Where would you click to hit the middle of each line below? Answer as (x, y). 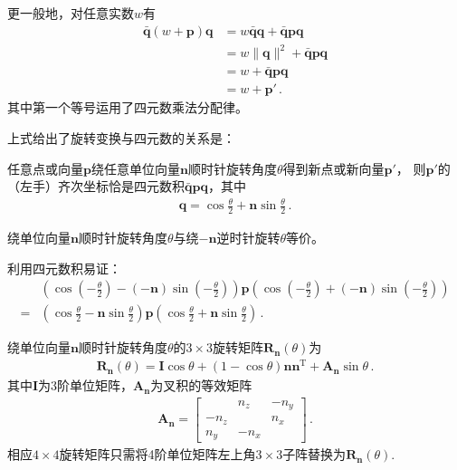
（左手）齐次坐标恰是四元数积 (96, 186)
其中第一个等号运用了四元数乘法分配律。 (128, 107)
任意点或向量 (45, 168)
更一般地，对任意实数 (71, 13)
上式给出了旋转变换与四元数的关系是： (121, 138)
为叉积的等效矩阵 (201, 385)
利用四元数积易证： (64, 268)
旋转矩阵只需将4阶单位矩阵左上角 (157, 454)
